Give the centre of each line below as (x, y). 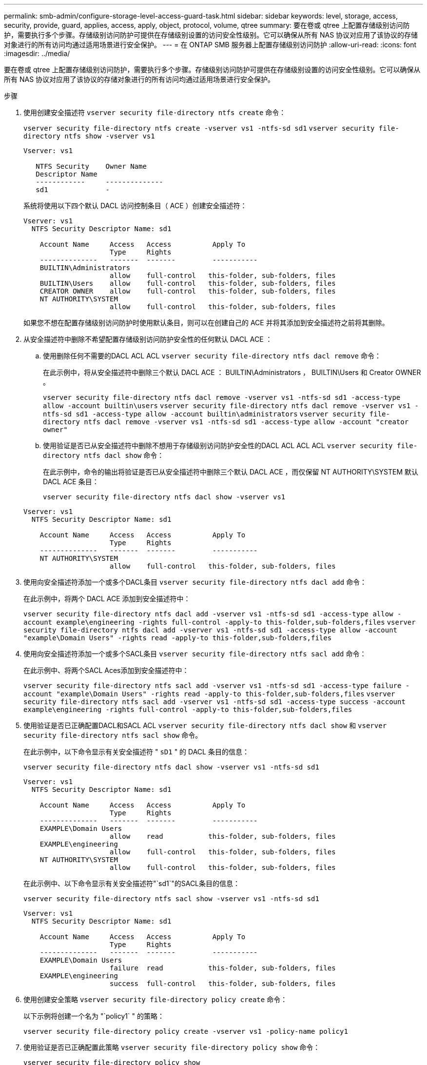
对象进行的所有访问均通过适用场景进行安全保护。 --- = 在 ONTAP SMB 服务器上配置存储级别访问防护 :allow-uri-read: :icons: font (210, 45)
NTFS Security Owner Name (91, 166)
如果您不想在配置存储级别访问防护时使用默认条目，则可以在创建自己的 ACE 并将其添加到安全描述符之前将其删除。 (206, 323)
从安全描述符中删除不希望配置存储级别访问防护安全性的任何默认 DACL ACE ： (148, 339)
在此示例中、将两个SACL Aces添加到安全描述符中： (106, 670)
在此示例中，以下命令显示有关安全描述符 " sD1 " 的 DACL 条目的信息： (136, 752)
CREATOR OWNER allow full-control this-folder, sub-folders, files (188, 291)
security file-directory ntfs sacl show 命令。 (113, 735)
